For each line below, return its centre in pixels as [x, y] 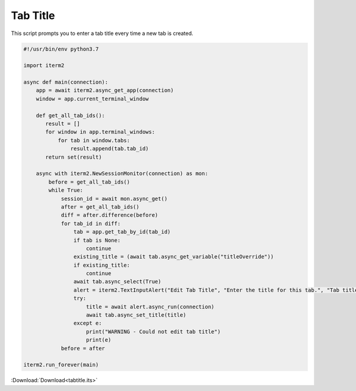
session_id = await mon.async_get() [114, 198]
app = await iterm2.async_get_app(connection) [105, 90]
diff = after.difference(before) [109, 215]
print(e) [99, 340]
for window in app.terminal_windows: [100, 132]
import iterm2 [44, 66]
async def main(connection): [66, 82]
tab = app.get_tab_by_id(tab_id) [122, 232]
